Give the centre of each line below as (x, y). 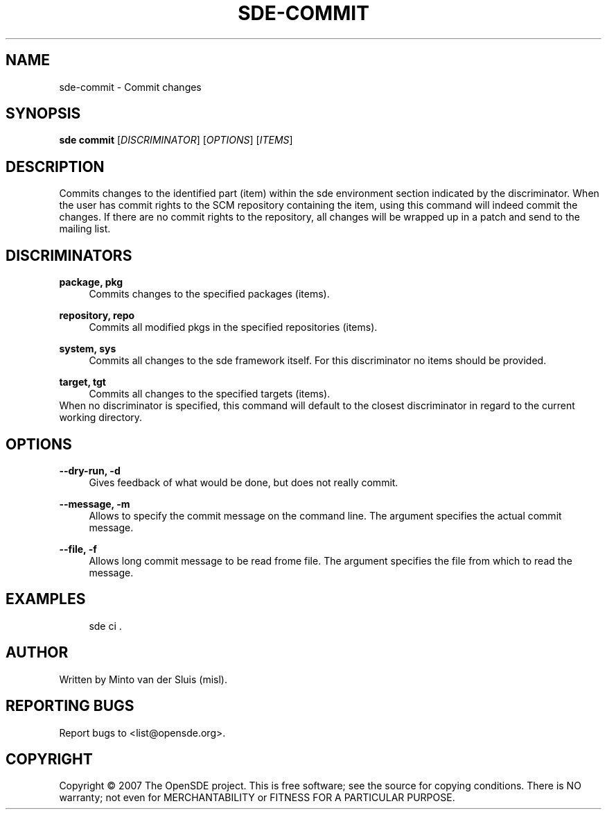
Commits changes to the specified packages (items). (209, 294)
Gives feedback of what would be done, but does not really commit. (244, 482)
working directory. (101, 418)
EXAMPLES (46, 599)
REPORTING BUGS (70, 706)
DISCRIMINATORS (69, 255)
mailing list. (85, 229)
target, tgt (82, 382)
